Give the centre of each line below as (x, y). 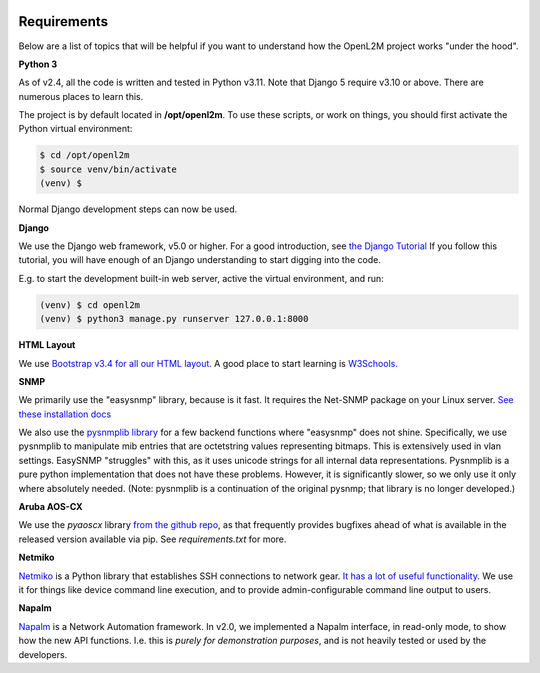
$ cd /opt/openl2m (84, 155)
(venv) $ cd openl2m (89, 304)
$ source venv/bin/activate (108, 169)
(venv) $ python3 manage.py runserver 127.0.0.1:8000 (174, 319)
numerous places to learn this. (81, 96)
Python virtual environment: (75, 129)
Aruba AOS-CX (51, 507)
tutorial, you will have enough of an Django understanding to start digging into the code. (200, 260)
